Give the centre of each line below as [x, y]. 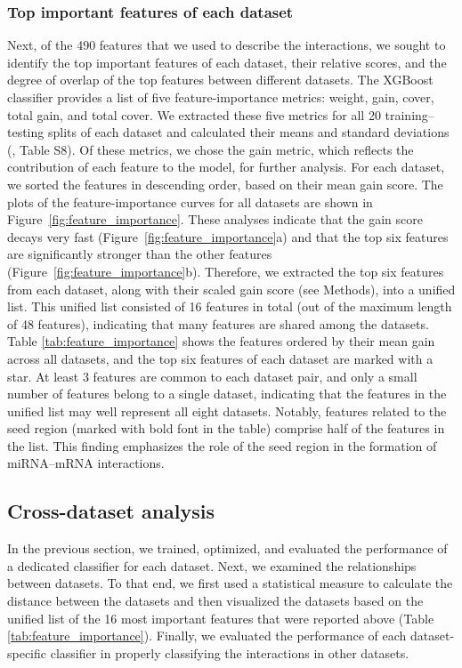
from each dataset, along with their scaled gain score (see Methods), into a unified [231, 289]
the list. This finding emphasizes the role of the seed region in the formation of [222, 445]
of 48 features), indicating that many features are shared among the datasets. [218, 323]
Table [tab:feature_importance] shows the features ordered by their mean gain [221, 341]
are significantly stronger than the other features [140, 254]
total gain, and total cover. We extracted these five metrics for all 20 [194, 114]
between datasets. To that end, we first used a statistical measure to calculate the [230, 583]
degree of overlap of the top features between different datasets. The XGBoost [220, 80]
